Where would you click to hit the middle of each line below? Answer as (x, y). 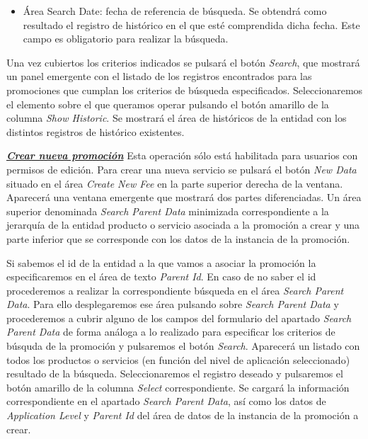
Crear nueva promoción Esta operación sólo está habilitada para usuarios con (182, 155)
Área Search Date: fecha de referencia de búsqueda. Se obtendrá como (175, 11)
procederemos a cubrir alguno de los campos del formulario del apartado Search (179, 318)
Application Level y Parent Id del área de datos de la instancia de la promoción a (183, 415)
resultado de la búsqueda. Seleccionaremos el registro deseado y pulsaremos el (175, 374)
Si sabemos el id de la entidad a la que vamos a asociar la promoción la (161, 262)
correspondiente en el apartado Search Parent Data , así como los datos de (166, 401)
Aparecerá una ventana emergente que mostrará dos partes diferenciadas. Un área (184, 197)
